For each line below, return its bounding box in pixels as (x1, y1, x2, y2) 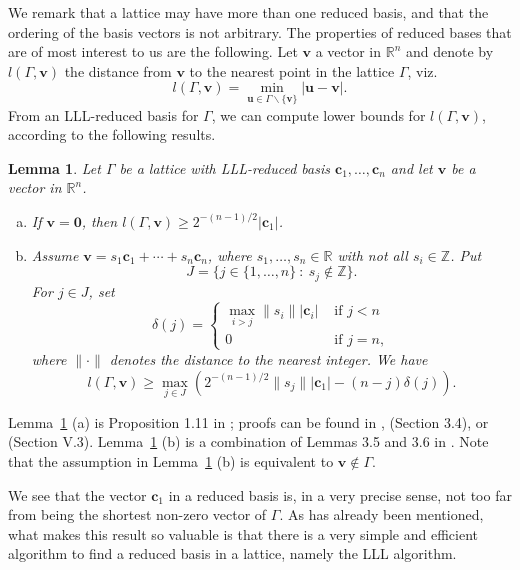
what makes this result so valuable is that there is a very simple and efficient (8, 523, 478, 544)
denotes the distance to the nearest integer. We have (109, 348, 428, 369)
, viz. (407, 60, 438, 81)
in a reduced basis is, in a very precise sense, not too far (168, 484, 512, 505)
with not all (337, 244, 408, 265)
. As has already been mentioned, (279, 504, 484, 525)
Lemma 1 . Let (8, 157, 101, 178)
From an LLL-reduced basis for (8, 104, 199, 125)
